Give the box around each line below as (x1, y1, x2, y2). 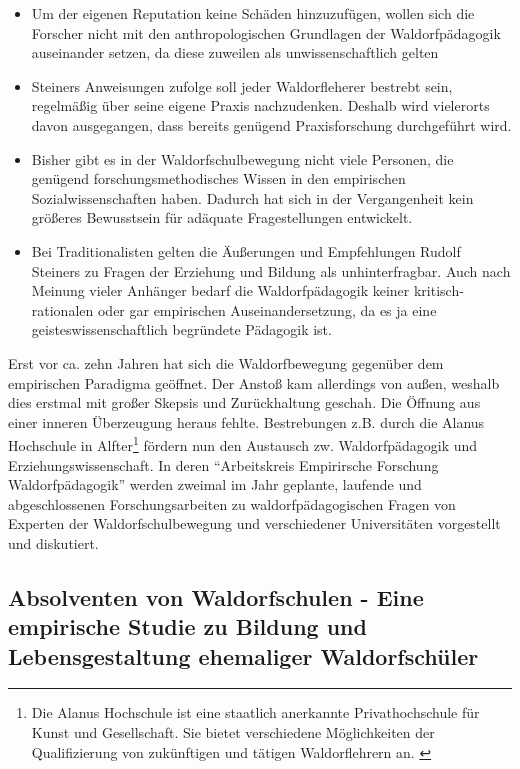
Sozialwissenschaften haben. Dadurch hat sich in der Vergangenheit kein (31, 187, 474, 208)
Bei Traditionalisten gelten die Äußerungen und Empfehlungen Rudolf (31, 240, 461, 261)
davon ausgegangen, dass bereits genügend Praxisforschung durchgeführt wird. (31, 114, 512, 135)
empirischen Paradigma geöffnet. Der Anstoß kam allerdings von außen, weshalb (8, 372, 500, 393)
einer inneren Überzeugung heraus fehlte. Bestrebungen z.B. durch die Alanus (8, 411, 485, 432)
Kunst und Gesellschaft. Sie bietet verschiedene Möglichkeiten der (31, 722, 435, 743)
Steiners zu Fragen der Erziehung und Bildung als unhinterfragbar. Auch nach (31, 260, 511, 281)
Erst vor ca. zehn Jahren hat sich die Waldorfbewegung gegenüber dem (8, 352, 444, 373)
